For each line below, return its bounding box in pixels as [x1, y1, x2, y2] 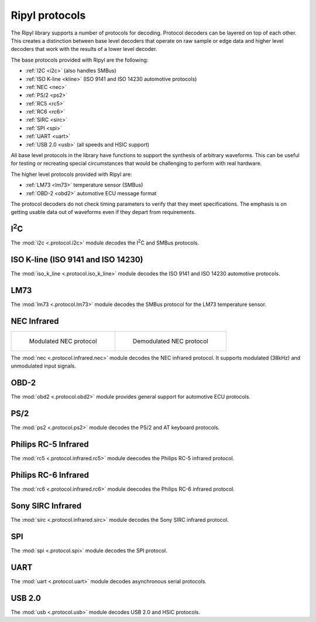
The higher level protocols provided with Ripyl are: [11, 171, 132, 178]
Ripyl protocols [11, 9, 86, 22]
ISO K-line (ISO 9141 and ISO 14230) [11, 255, 143, 265]
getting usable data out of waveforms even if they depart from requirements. [11, 209, 196, 216]
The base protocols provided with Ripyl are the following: [11, 56, 149, 63]
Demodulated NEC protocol [132, 337, 208, 345]
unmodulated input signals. [11, 362, 76, 369]
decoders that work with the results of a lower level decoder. [11, 46, 157, 53]
